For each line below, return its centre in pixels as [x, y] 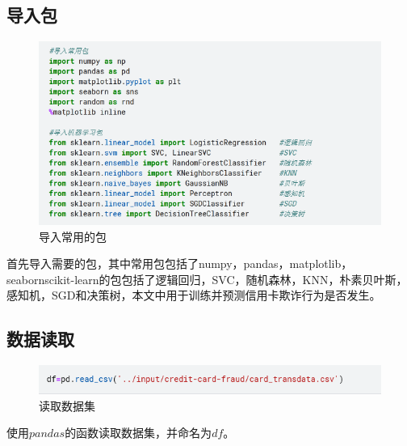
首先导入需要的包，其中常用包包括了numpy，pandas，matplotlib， [180, 263]
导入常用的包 [73, 236]
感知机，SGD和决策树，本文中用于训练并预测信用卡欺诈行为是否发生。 [194, 295]
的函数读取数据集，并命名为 [138, 433]
